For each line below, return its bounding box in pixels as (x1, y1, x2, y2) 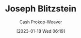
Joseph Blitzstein (5, 3, 77, 14)
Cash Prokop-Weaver (19, 19, 63, 25)
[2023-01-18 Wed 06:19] (16, 28, 65, 34)
